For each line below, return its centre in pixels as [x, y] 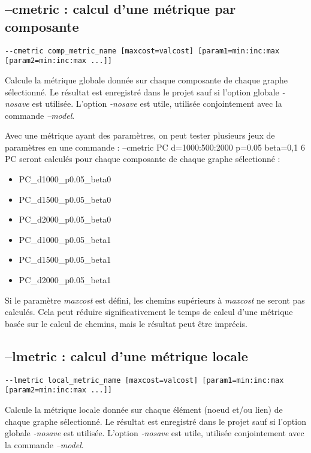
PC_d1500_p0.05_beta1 [65, 259]
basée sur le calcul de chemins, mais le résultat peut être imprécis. [126, 323]
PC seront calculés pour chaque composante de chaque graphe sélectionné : [143, 159]
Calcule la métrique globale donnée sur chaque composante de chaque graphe [146, 79]
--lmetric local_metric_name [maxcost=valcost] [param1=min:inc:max [144, 380]
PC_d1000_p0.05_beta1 [65, 239]
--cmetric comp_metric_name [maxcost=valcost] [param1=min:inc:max [142, 51]
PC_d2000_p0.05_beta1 [65, 280]
